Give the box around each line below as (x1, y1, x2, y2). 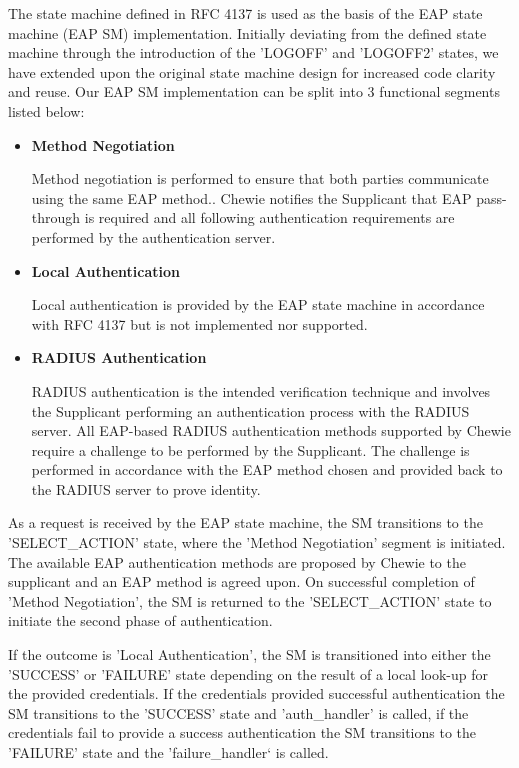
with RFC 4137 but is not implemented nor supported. (31, 313, 368, 334)
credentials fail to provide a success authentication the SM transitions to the (8, 722, 477, 743)
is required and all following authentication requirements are (84, 207, 455, 228)
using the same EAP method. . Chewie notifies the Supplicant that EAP (31, 187, 472, 208)
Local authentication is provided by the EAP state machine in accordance (31, 294, 485, 315)
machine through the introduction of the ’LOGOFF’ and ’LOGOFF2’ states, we (8, 42, 499, 63)
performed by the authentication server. (31, 226, 276, 247)
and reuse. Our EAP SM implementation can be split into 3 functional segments (8, 81, 500, 102)
